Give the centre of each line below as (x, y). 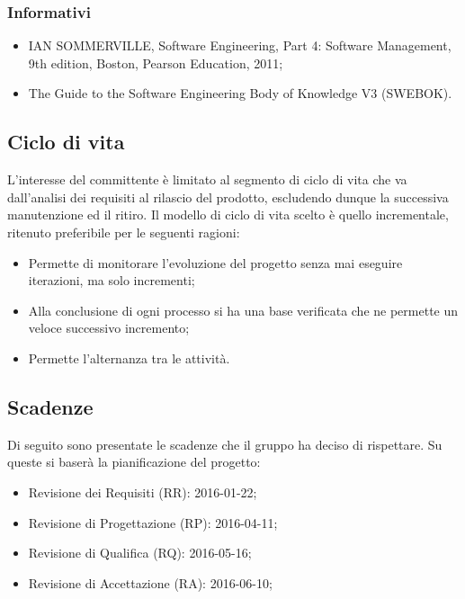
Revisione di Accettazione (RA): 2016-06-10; (150, 582)
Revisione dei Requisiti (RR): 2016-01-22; (143, 492)
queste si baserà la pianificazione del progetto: (134, 462)
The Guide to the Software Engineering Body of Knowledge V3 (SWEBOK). (240, 93)
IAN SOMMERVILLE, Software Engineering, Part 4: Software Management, (240, 45)
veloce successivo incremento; (109, 328)
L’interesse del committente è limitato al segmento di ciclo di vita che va (207, 179)
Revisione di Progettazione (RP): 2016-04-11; (153, 522)
